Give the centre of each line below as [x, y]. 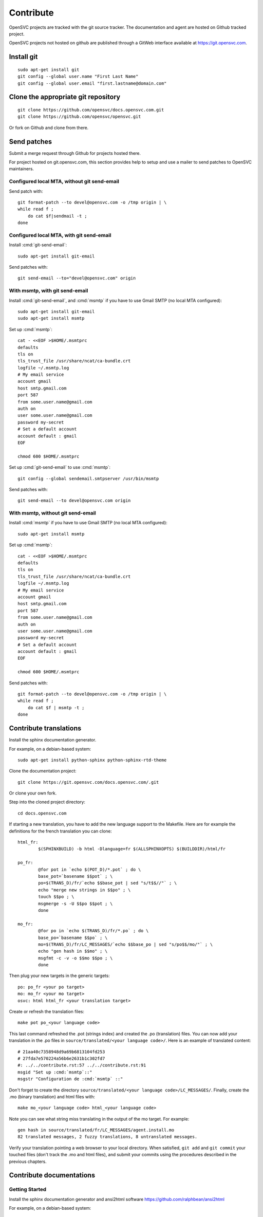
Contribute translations [45, 728]
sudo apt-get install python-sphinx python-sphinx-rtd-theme [92, 760]
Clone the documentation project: [43, 771]
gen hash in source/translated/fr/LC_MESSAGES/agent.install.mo [96, 1130]
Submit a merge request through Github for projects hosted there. [75, 153]
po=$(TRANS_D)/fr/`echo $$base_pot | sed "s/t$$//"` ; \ [108, 883]
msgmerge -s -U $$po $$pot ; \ [75, 904]
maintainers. [21, 169]
